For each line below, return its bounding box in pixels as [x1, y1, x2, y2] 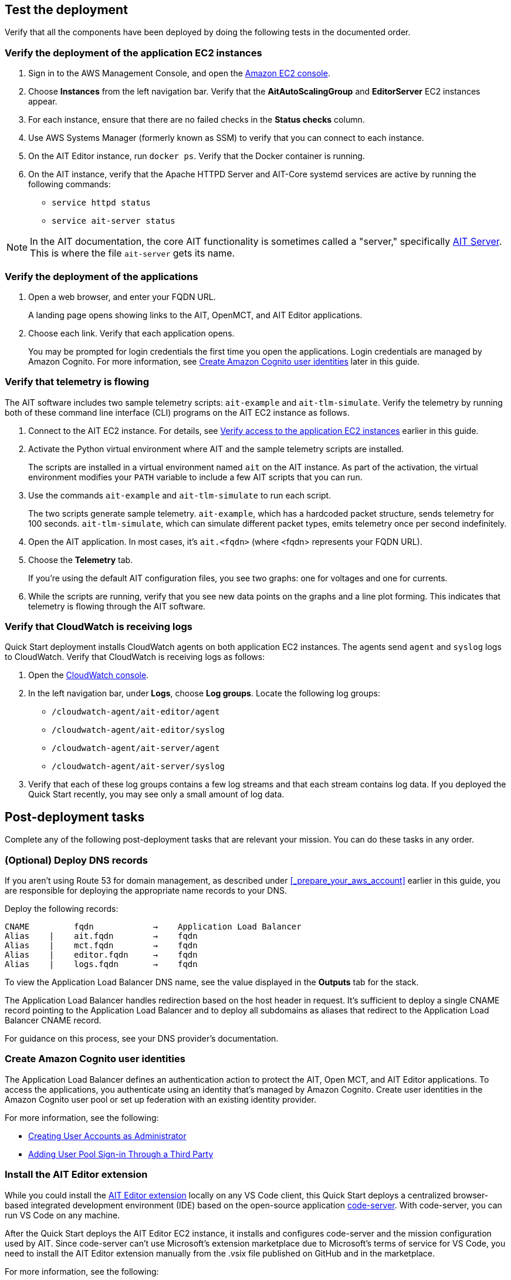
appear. [28, 96, 57, 107]
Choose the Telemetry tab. [28, 554, 133, 565]
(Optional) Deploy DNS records [5, 854, 148, 866]
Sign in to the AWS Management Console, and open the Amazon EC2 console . [28, 68, 330, 79]
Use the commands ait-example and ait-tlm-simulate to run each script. [28, 490, 331, 500]
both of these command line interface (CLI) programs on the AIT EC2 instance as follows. [5, 407, 350, 417]
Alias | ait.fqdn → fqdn [5, 931, 198, 941]
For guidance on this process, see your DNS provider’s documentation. [5, 1033, 279, 1044]
